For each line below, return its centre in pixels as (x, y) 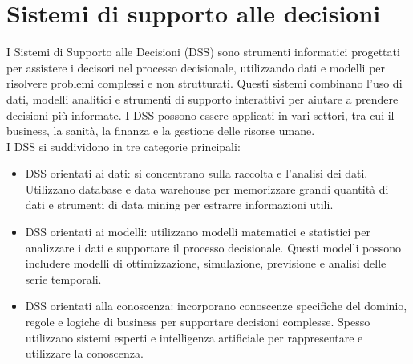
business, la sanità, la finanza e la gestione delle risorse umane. (161, 131)
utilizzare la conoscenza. (84, 353)
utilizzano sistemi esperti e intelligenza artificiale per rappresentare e (194, 337)
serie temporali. (63, 278)
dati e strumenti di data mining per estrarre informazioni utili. (179, 204)
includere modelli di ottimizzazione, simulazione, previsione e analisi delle (206, 263)
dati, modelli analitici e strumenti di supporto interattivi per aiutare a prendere (202, 98)
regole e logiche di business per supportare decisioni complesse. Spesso (198, 322)
